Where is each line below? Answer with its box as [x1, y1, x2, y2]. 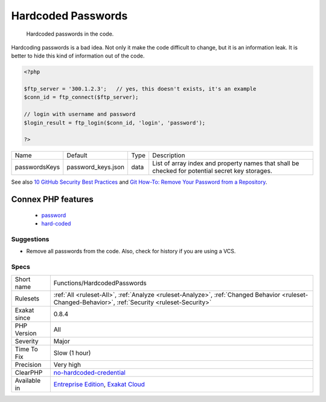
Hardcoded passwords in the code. [26, 30, 114, 37]
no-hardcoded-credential [53, 368, 126, 377]
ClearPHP [14, 368, 43, 377]
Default [66, 151, 88, 160]
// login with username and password [24, 111, 136, 118]
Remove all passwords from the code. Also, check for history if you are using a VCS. [26, 248, 236, 255]
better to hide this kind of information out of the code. [11, 52, 145, 60]
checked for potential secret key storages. [152, 167, 273, 175]
